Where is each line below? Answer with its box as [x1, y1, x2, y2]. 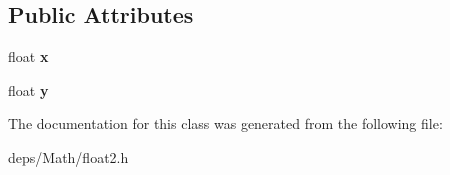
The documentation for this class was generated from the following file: [8, 113, 443, 134]
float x [8, 46, 49, 67]
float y [8, 79, 49, 100]
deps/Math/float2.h [8, 146, 129, 167]
